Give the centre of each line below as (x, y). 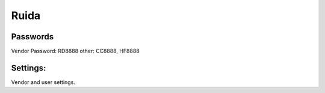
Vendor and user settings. (43, 82)
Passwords (32, 37)
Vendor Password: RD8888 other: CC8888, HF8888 (75, 51)
